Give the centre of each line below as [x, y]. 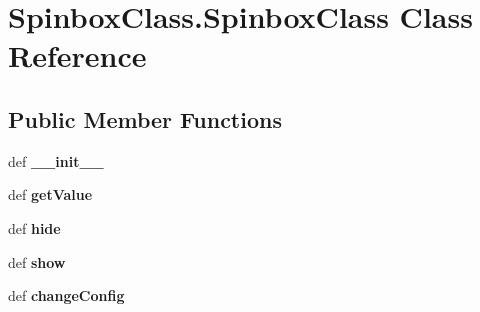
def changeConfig [66, 295]
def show [37, 261]
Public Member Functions [145, 118]
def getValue [50, 194]
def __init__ [56, 160]
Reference [77, 55]
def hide [34, 227]
